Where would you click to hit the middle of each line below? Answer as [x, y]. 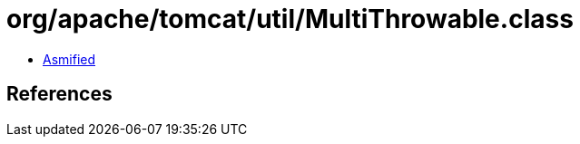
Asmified [69, 59]
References [59, 94]
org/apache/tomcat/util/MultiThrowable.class [290, 19]
